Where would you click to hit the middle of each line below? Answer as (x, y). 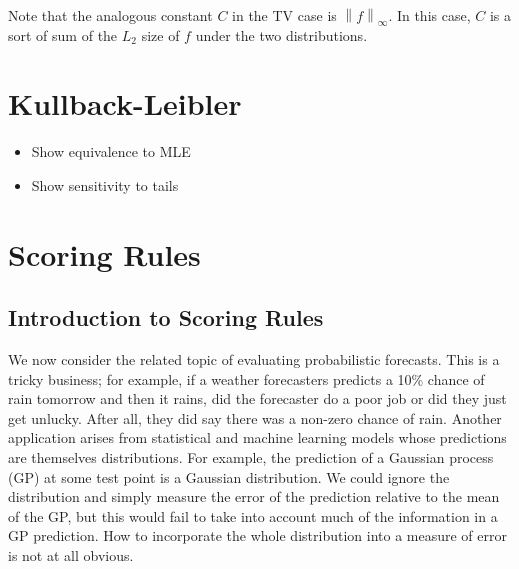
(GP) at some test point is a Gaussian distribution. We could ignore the (229, 476)
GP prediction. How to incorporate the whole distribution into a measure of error (257, 535)
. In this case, (429, 15)
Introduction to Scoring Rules (166, 317)
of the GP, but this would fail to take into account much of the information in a (253, 515)
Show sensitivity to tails (105, 184)
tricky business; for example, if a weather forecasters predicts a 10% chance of (246, 378)
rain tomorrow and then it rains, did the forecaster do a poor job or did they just (257, 398)
